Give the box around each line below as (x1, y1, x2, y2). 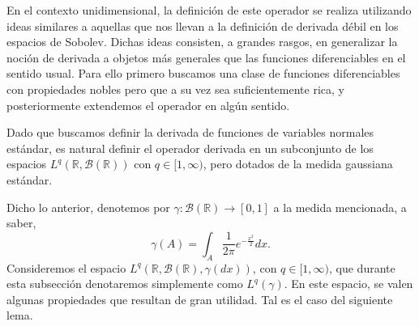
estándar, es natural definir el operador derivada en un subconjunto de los (6, 139, 374, 156)
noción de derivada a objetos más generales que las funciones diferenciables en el (6, 49, 406, 66)
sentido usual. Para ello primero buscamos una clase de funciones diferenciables (6, 65, 400, 82)
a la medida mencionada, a (273, 198, 407, 215)
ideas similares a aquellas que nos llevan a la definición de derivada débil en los (6, 17, 399, 34)
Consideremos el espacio (6, 259, 126, 276)
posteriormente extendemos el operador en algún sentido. (6, 96, 290, 113)
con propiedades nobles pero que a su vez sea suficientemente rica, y (6, 80, 344, 97)
